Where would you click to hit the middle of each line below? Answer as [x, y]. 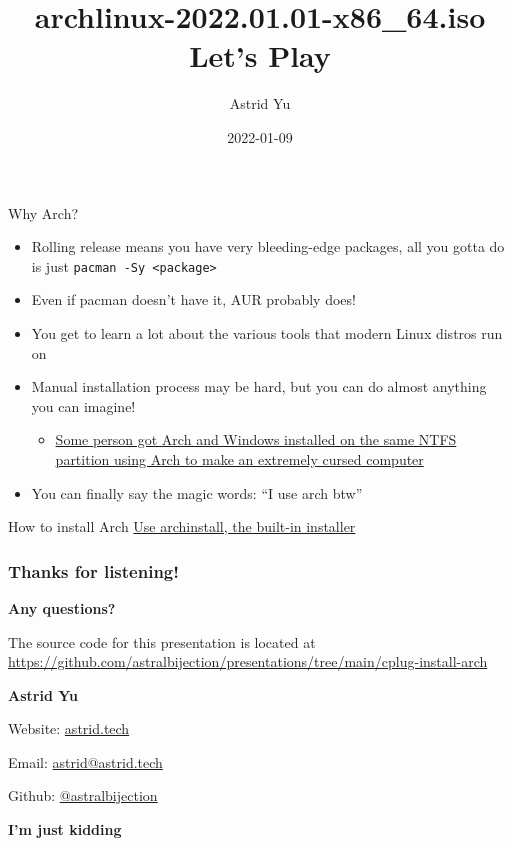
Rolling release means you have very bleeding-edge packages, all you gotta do [268, 246]
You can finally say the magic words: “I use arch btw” [197, 492]
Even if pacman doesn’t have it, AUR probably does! [193, 299]
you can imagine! [83, 405]
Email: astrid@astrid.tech [85, 761]
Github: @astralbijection [83, 795]
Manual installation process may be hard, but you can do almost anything [259, 386]
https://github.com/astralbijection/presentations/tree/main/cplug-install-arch [248, 661]
